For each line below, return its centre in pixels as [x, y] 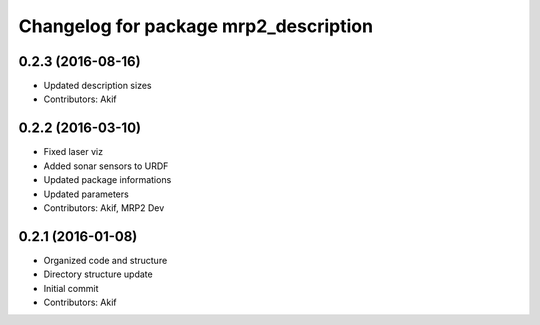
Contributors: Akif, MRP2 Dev [104, 207]
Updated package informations [107, 180]
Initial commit [71, 288]
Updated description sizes [97, 86]
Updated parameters [86, 194]
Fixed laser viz [73, 152]
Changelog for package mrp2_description [196, 26]
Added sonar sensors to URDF [106, 166]
